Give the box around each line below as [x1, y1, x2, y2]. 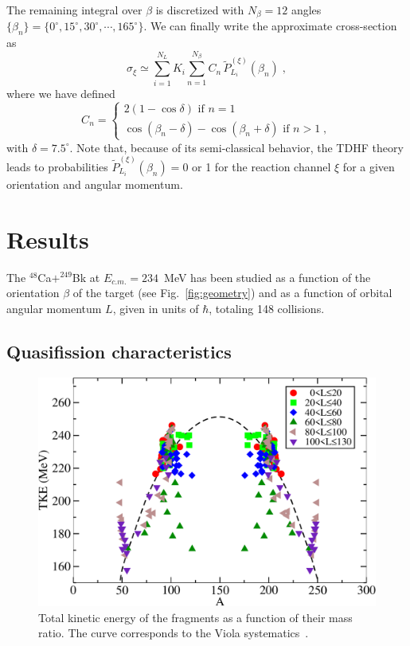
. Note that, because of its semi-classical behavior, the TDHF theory [69, 139, 404, 155]
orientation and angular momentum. [6, 176, 183, 193]
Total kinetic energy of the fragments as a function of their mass [38, 609, 353, 625]
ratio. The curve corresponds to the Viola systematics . [38, 624, 309, 641]
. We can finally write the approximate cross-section [143, 18, 397, 34]
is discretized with [155, 2, 244, 18]
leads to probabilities [6, 159, 108, 175]
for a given [342, 159, 395, 175]
